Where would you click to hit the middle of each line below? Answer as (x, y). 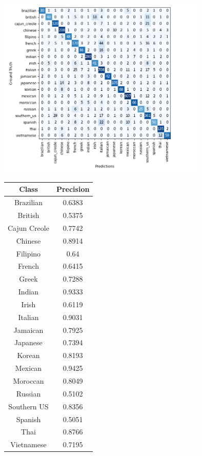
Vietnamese (28, 444)
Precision (73, 189)
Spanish (28, 419)
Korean (28, 355)
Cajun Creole (28, 227)
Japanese (28, 342)
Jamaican (28, 330)
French (28, 266)
